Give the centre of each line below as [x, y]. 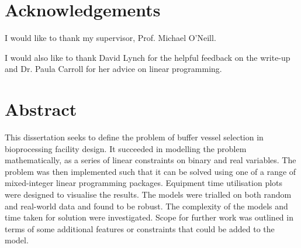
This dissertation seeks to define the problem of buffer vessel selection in [134, 137]
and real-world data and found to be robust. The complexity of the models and [146, 206]
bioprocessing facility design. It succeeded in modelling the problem [126, 148]
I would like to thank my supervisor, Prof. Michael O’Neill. [110, 38]
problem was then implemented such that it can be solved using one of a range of [150, 171]
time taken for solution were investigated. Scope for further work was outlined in [149, 217]
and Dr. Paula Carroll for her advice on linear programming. [113, 69]
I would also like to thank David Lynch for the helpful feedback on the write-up [148, 57]
